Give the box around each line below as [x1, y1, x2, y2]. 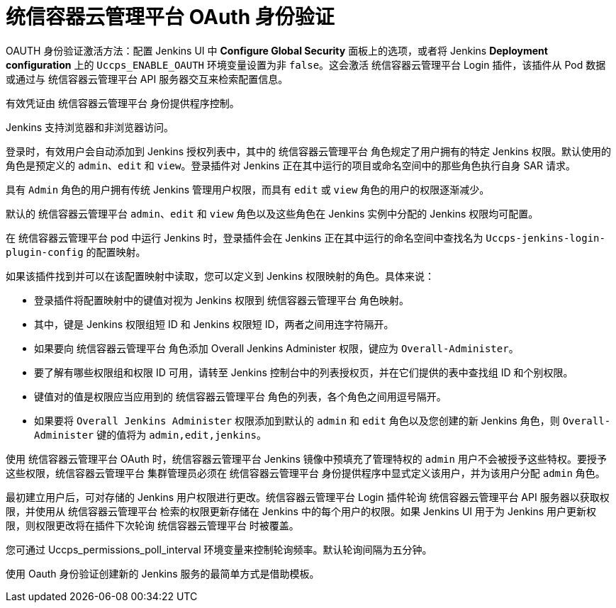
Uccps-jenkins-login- [486, 232, 605, 244]
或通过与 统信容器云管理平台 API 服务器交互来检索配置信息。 [6, 72, 289, 85]
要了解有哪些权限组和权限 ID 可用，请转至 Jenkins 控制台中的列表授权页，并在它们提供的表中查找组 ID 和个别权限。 [34, 366, 573, 378]
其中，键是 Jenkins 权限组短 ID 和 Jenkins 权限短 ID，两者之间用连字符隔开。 [34, 317, 394, 330]
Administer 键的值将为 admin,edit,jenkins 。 [34, 428, 267, 441]
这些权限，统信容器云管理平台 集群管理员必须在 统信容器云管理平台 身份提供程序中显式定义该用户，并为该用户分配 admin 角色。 [6, 466, 605, 479]
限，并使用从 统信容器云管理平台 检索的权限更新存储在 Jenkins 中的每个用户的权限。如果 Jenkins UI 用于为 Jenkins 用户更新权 [6, 505, 597, 517]
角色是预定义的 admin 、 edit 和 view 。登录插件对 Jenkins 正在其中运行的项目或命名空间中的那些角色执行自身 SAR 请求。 [6, 159, 576, 171]
